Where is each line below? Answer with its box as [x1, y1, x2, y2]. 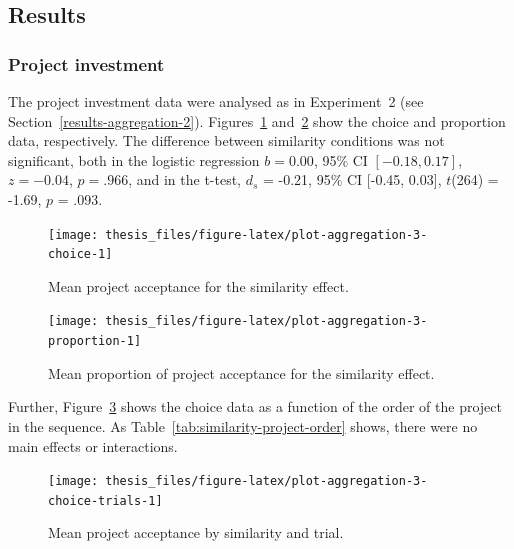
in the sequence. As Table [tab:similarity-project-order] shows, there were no [8, 415, 478, 436]
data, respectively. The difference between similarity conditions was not [8, 130, 445, 151]
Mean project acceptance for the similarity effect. [48, 275, 349, 296]
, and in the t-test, [128, 169, 242, 190]
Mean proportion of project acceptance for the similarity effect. [48, 362, 435, 383]
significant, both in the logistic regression [8, 149, 260, 170]
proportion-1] [48, 334, 142, 349]
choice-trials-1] [48, 493, 163, 508]
